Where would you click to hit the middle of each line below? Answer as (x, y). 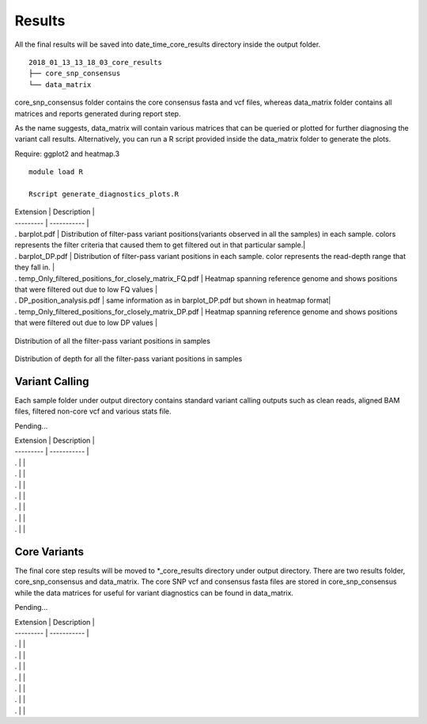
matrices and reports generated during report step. (98, 113)
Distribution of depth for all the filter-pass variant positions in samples (128, 358)
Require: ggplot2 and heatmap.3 (67, 154)
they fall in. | (35, 267)
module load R (56, 172)
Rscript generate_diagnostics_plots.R (104, 194)
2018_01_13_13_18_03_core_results (95, 62)
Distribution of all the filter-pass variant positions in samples (113, 341)
